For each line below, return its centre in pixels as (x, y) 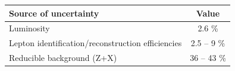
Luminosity (29, 28)
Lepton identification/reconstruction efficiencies (95, 43)
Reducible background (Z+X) (63, 58)
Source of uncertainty (54, 13)
